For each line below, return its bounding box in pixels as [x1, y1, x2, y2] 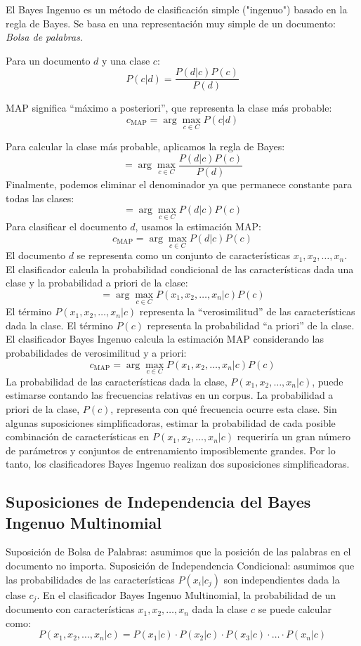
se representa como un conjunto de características [77, 248, 290, 263]
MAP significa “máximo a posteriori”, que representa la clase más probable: [6, 100, 332, 115]
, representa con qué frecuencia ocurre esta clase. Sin [110, 401, 337, 416]
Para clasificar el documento [6, 219, 127, 234]
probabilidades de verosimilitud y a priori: [6, 345, 187, 360]
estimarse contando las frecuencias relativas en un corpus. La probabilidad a [6, 388, 334, 402]
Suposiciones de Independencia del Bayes [6, 491, 311, 513]
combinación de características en [6, 429, 150, 444]
